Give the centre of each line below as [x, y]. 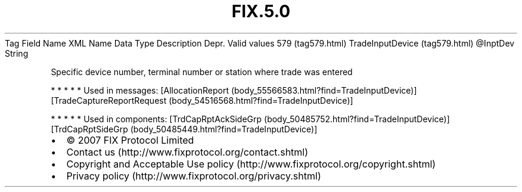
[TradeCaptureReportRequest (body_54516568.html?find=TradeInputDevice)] [202, 100]
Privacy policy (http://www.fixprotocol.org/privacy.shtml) [194, 176]
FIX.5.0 [261, 11]
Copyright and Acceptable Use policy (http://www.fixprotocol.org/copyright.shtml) [251, 164]
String [17, 53]
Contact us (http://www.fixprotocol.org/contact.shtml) [187, 152]
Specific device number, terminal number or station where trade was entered [202, 72]
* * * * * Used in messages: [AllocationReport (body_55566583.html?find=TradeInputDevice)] [234, 90]
